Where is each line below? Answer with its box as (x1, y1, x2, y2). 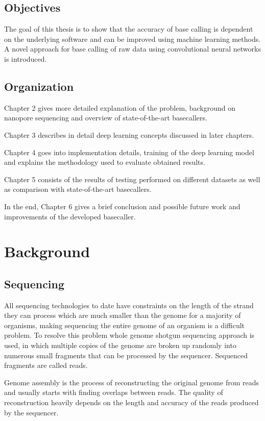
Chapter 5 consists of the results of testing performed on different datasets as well (4, 174, 260, 184)
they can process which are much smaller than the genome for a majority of (4, 310, 241, 320)
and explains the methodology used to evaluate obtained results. (4, 157, 205, 167)
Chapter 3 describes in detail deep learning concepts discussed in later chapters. (4, 129, 254, 140)
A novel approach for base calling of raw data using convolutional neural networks (4, 43, 261, 54)
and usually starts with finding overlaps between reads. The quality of (4, 387, 223, 398)
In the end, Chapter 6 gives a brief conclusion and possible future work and (4, 201, 240, 211)
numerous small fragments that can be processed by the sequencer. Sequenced (4, 350, 248, 360)
